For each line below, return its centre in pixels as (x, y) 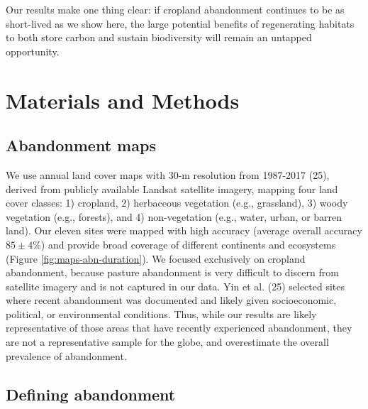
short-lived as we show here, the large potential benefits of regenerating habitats (180, 23)
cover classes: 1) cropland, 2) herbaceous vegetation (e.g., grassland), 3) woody (177, 203)
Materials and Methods (123, 100)
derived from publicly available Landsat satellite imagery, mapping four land (172, 189)
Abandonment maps (81, 145)
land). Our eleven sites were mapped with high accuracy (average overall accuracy (184, 230)
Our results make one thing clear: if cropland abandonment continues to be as (175, 9)
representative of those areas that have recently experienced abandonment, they (179, 328)
